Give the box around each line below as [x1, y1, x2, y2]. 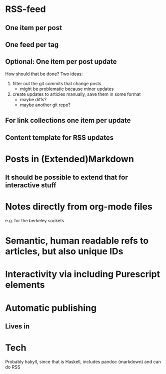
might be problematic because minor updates [19, 86, 114, 92]
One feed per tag [5, 40, 59, 49]
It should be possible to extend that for [5, 173, 128, 182]
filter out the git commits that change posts [12, 80, 101, 86]
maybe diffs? [19, 96, 47, 102]
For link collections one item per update [5, 116, 131, 125]
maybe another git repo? [19, 102, 71, 108]
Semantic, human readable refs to [5, 235, 149, 246]
